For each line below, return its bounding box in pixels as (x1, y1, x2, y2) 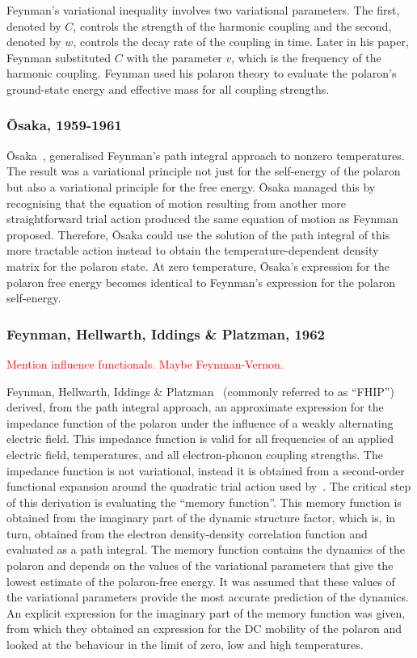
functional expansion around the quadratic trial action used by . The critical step (6, 478, 411, 495)
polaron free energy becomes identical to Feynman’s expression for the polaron (6, 273, 396, 290)
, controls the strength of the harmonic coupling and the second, (73, 17, 392, 34)
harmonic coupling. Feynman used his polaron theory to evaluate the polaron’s (6, 65, 397, 82)
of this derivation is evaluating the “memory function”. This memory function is (6, 493, 402, 510)
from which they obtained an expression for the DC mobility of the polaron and (6, 620, 402, 637)
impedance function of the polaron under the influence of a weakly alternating (6, 414, 394, 431)
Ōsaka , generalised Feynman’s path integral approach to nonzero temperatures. (6, 146, 405, 163)
